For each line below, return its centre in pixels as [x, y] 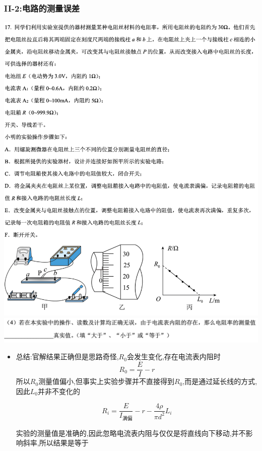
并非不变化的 [59, 391]
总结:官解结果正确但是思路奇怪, [67, 357]
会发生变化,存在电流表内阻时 [174, 357]
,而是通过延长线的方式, [220, 381]
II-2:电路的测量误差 [42, 8]
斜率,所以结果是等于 [56, 443]
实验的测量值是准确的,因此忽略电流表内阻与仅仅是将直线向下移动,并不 [131, 433]
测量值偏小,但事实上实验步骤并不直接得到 [107, 381]
